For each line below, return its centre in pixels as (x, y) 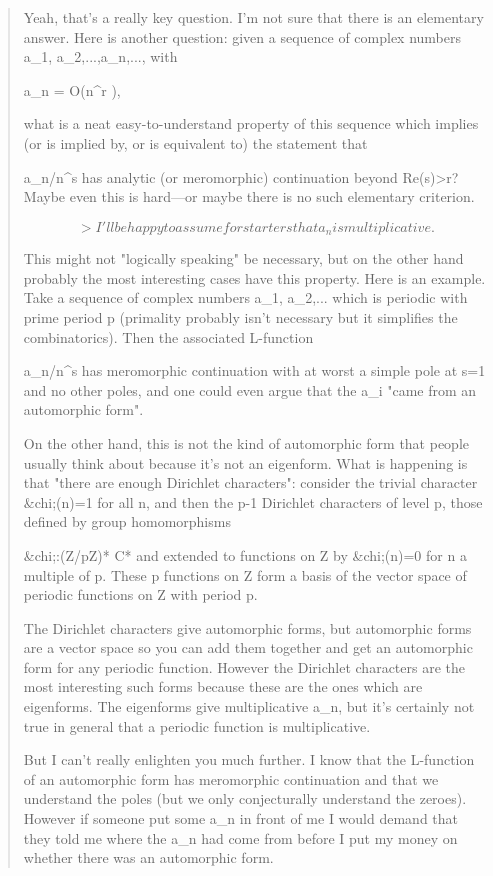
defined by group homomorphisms (127, 521)
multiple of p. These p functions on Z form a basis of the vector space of (245, 574)
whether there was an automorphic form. (148, 857)
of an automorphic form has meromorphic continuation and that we (231, 778)
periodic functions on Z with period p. (140, 594)
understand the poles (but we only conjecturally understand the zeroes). (245, 798)
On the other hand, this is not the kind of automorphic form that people (246, 442)
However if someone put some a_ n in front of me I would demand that (241, 818)
